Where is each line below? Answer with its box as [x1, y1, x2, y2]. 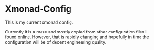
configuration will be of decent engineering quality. [5, 39, 107, 45]
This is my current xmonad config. [5, 19, 73, 25]
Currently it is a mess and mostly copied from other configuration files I [5, 29, 147, 34]
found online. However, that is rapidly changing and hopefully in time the [5, 34, 150, 40]
